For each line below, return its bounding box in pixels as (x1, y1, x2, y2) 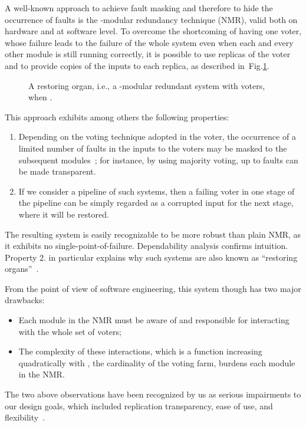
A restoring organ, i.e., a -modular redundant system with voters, (28, 79, 265, 91)
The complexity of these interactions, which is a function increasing (18, 345, 262, 357)
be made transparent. (18, 165, 96, 178)
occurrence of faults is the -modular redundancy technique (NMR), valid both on (5, 13, 298, 25)
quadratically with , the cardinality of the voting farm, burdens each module (18, 356, 295, 369)
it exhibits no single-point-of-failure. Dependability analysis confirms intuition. (5, 239, 288, 252)
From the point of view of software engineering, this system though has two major (5, 282, 301, 294)
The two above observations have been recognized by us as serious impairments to (5, 388, 301, 400)
